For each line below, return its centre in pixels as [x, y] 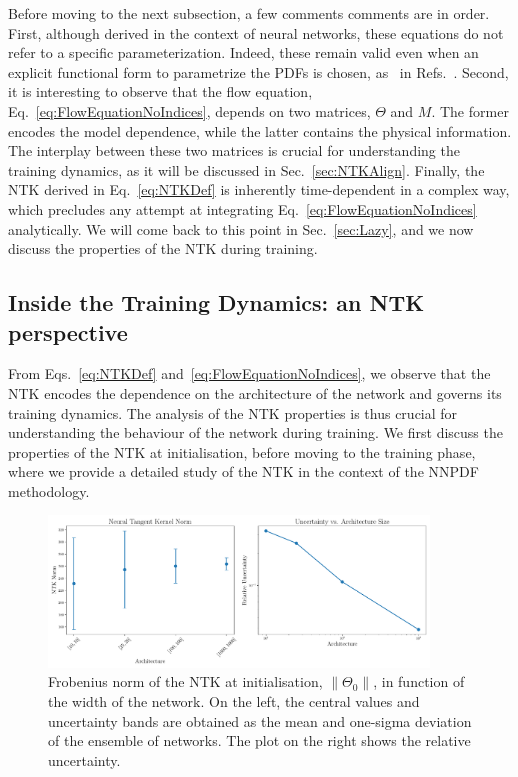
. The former [470, 110]
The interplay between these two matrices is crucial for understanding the [234, 150]
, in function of [419, 681]
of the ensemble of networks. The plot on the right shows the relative [259, 740]
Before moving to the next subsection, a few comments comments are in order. [249, 13]
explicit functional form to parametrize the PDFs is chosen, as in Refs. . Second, [258, 71]
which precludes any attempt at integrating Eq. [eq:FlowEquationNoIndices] [242, 208]
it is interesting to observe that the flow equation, [160, 91]
